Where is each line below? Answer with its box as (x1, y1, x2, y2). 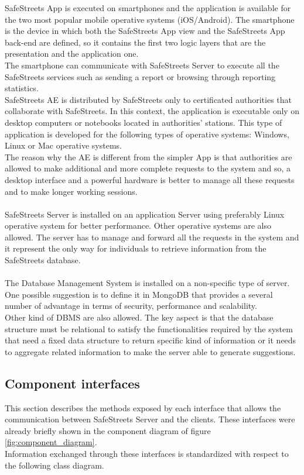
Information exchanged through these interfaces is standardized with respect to (5, 447, 289, 459)
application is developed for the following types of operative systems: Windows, (5, 128, 289, 140)
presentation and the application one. (5, 47, 139, 60)
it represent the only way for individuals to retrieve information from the (5, 242, 267, 254)
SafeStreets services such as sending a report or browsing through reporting (5, 70, 276, 82)
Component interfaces (5, 374, 140, 392)
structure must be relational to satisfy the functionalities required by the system (5, 322, 293, 335)
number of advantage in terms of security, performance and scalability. (5, 300, 257, 312)
